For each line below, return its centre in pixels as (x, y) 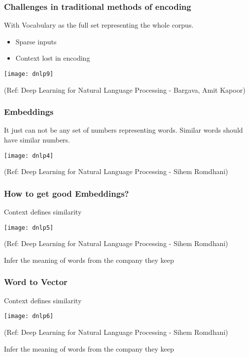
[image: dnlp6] (29, 316)
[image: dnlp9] (29, 74)
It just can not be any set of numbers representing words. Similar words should (124, 130)
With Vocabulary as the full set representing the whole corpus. (99, 25)
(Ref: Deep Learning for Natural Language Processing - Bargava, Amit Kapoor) (125, 89)
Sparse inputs (36, 41)
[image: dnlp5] (29, 228)
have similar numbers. (37, 140)
